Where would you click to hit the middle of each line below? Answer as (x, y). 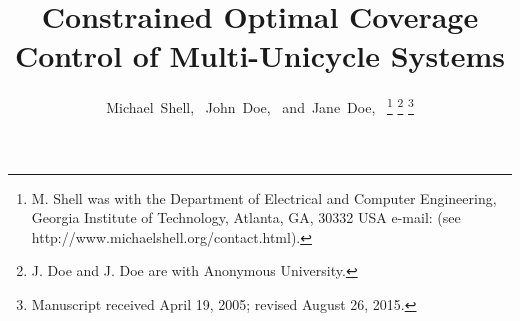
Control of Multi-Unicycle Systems (260, 55)
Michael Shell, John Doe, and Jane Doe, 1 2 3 (260, 105)
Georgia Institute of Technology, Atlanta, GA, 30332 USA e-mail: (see (246, 217)
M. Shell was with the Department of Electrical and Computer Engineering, (264, 197)
